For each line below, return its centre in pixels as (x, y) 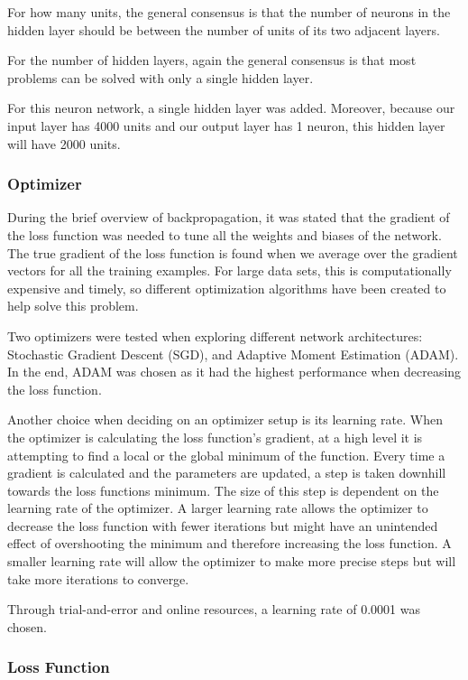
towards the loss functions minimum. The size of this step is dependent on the (223, 490)
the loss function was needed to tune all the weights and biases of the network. (225, 234)
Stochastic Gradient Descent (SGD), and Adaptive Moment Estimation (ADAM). (233, 354)
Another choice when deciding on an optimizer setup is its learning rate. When (225, 419)
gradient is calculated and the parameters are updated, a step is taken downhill (227, 473)
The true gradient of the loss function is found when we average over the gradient (233, 252)
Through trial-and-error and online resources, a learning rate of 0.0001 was (214, 609)
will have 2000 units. (64, 143)
